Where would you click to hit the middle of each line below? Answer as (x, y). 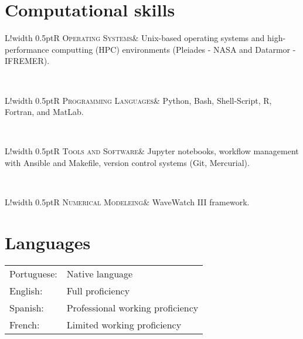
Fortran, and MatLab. (44, 112)
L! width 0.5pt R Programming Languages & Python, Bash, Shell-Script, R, (138, 100)
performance (27, 49)
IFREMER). (27, 61)
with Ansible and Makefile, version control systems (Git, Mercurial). (127, 162)
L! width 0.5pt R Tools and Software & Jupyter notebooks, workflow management (152, 151)
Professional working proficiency (132, 307)
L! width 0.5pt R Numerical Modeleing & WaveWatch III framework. (127, 202)
